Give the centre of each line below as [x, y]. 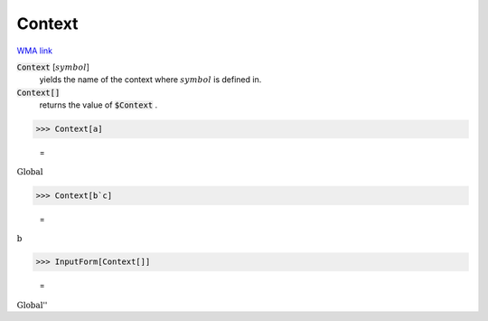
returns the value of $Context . [99, 105]
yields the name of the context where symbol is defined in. [150, 80]
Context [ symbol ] [53, 67]
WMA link [35, 51]
